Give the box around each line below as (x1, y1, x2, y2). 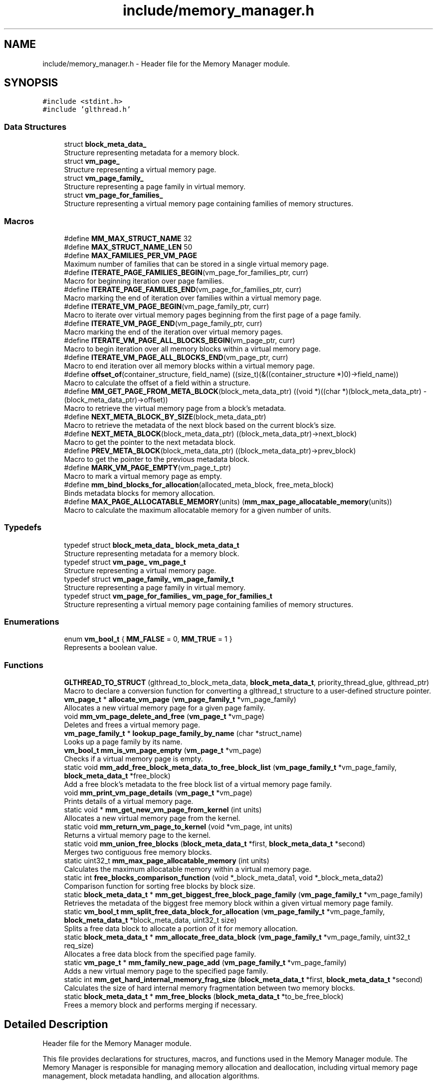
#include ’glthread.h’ (42, 105, 131, 114)
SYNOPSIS (4, 76, 58, 89)
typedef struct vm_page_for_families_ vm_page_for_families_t (64, 591, 272, 600)
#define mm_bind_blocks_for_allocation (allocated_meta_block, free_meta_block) (64, 480, 334, 489)
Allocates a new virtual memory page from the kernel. (64, 814, 240, 823)
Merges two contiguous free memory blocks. (64, 848, 212, 857)
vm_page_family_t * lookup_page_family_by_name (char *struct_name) (64, 729, 302, 738)
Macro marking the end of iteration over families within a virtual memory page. (64, 293, 322, 302)
